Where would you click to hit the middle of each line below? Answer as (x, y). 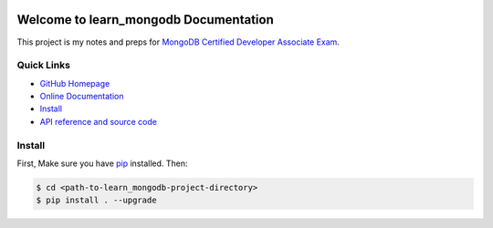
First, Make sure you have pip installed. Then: (102, 163)
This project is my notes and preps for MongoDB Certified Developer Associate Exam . (178, 42)
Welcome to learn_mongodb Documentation (145, 20)
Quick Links (43, 66)
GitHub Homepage (75, 83)
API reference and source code (98, 121)
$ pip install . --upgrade (96, 200)
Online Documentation (82, 97)
